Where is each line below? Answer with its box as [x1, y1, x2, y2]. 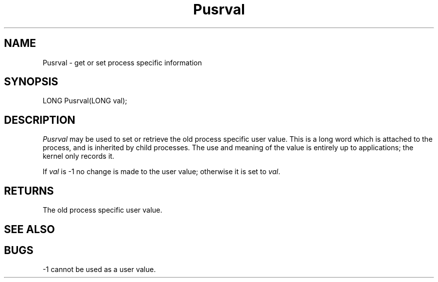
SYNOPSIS [4, 75, 58, 88]
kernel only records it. [42, 152, 114, 161]
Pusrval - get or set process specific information [42, 58, 202, 67]
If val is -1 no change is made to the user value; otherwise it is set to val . [42, 167, 280, 176]
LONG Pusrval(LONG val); [42, 96, 127, 105]
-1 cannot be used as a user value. [42, 265, 156, 274]
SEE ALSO [4, 223, 55, 236]
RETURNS [4, 184, 54, 197]
